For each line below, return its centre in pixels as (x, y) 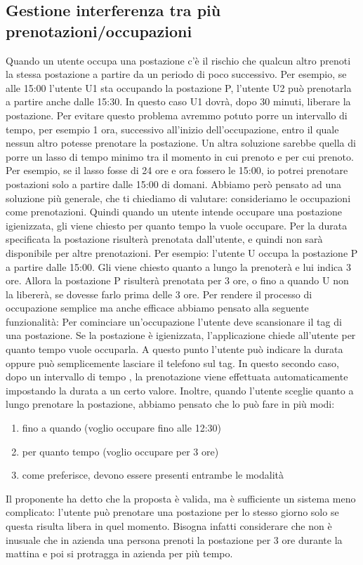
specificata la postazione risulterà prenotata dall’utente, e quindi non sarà (164, 239)
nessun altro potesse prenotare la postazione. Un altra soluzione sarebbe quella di (181, 143)
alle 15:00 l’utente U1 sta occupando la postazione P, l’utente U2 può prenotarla (179, 87)
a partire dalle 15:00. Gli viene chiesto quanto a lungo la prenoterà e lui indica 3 (178, 266)
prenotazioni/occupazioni (99, 31)
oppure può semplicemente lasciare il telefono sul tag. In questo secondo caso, (172, 363)
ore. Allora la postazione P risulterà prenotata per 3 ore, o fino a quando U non (177, 280)
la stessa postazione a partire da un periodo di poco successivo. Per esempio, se (176, 74)
